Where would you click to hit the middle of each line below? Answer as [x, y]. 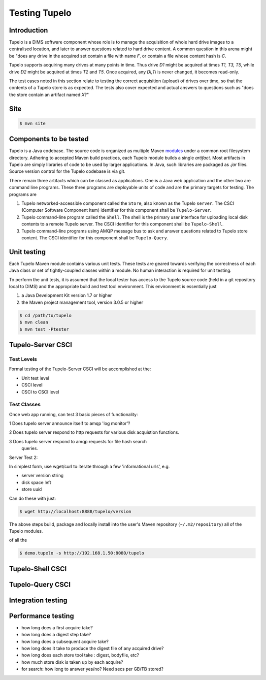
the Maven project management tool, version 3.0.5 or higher [82, 302]
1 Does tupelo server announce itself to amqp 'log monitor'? [70, 423]
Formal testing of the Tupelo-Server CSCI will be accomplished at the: [80, 369]
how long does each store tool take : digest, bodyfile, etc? [80, 655]
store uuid [32, 489]
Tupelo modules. [26, 531]
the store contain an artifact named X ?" [49, 95]
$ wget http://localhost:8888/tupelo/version [75, 511]
